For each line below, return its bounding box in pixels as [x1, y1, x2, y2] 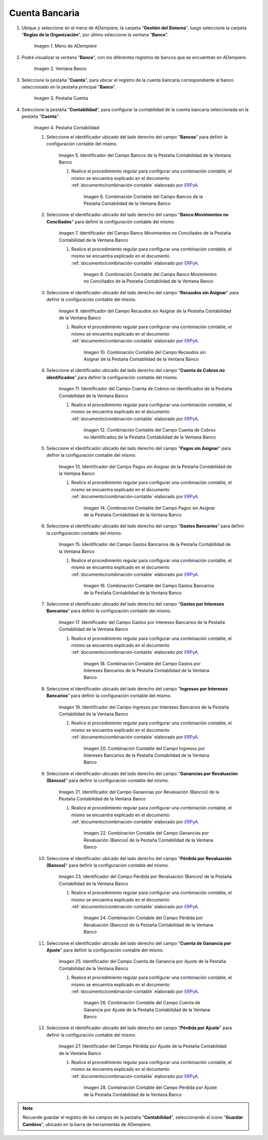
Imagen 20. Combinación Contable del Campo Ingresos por [83, 745, 205, 751]
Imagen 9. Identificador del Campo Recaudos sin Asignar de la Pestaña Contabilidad [59, 308, 231, 314]
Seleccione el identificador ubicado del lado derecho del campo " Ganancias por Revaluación [46, 771, 238, 777]
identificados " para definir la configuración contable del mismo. [46, 374, 178, 380]
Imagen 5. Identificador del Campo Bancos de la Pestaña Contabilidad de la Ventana [59, 152, 231, 158]
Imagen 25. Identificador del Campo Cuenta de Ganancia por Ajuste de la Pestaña [59, 959, 226, 965]
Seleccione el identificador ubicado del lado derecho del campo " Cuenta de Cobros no [46, 367, 225, 373]
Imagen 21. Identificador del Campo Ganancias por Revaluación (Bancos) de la [59, 789, 219, 795]
